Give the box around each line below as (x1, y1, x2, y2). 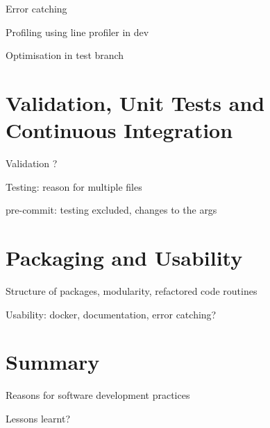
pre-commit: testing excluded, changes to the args (6, 203, 217, 217)
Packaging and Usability (6, 243, 243, 272)
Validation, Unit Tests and (6, 88, 265, 117)
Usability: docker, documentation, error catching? (6, 307, 217, 321)
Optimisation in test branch (6, 48, 124, 62)
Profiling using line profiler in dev (6, 24, 149, 39)
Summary (6, 348, 100, 376)
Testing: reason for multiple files (6, 179, 142, 194)
